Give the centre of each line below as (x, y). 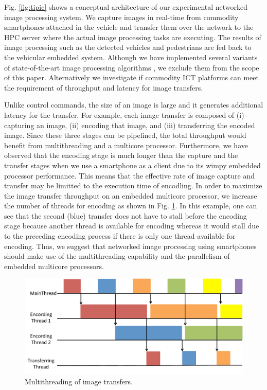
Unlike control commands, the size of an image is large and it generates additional (134, 105)
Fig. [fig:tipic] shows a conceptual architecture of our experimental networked (126, 7)
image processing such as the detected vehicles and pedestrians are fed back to (128, 47)
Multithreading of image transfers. (79, 381)
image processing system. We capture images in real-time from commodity (121, 17)
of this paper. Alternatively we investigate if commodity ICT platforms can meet (131, 77)
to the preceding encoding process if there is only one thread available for (120, 236)
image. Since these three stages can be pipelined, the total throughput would (125, 135)
